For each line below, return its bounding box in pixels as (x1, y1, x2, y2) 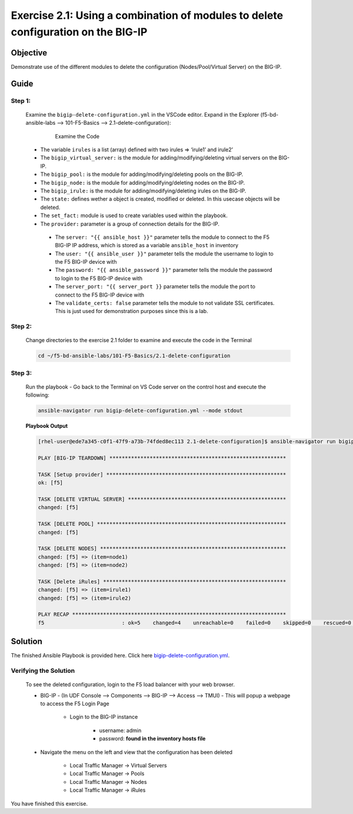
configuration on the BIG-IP (11, 25, 148, 38)
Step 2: (11, 323, 32, 331)
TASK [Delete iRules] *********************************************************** (38, 578, 287, 585)
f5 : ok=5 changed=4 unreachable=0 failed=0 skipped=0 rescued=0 (38, 619, 351, 626)
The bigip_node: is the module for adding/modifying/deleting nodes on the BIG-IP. (40, 179, 245, 186)
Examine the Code (55, 132, 100, 139)
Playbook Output (25, 423, 68, 430)
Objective (11, 48, 48, 58)
